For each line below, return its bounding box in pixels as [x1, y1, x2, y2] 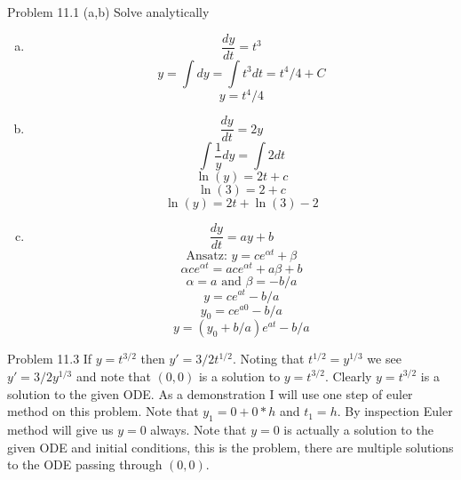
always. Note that [150, 420, 247, 438]
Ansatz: [186, 250, 227, 263]
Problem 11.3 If [7, 349, 92, 368]
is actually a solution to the [283, 420, 433, 438]
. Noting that [232, 349, 305, 368]
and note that [76, 366, 151, 385]
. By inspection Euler [337, 402, 453, 420]
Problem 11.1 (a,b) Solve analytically [7, 3, 210, 20]
